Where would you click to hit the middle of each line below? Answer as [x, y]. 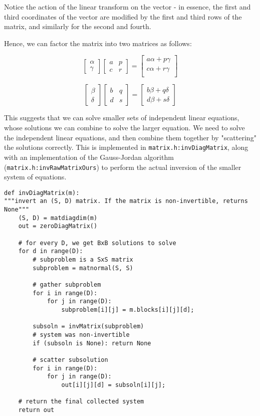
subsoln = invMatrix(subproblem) [88, 327]
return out [36, 410]
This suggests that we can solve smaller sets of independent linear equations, [122, 118]
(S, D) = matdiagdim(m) [58, 218]
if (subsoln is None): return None [92, 343]
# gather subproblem [67, 284]
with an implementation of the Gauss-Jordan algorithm [89, 157]
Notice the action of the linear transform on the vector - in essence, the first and [127, 7]
